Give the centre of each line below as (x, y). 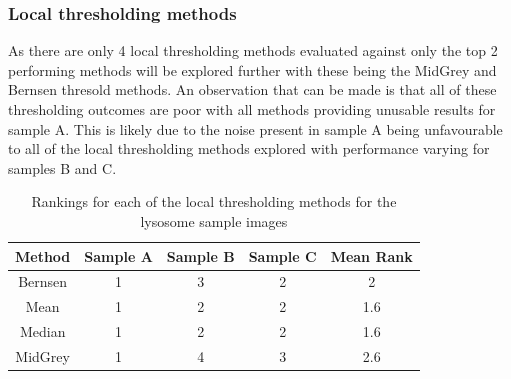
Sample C (282, 255)
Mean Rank (371, 255)
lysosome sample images (214, 220)
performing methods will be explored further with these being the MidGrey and (252, 69)
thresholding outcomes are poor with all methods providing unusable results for (252, 109)
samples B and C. (62, 167)
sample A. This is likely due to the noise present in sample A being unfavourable (255, 128)
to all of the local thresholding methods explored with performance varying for (249, 148)
